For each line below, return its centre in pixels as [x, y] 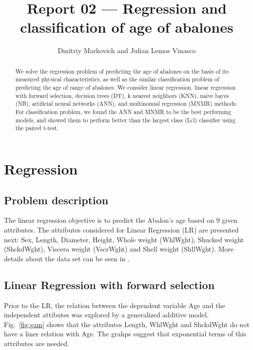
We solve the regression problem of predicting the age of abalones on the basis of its [122, 71]
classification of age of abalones [127, 27]
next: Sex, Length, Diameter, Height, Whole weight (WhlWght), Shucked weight [124, 239]
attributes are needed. [37, 343]
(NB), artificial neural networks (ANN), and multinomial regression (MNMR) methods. [126, 104]
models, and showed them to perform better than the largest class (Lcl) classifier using [126, 120]
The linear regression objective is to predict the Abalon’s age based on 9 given [121, 220]
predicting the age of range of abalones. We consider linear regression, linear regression [126, 87]
